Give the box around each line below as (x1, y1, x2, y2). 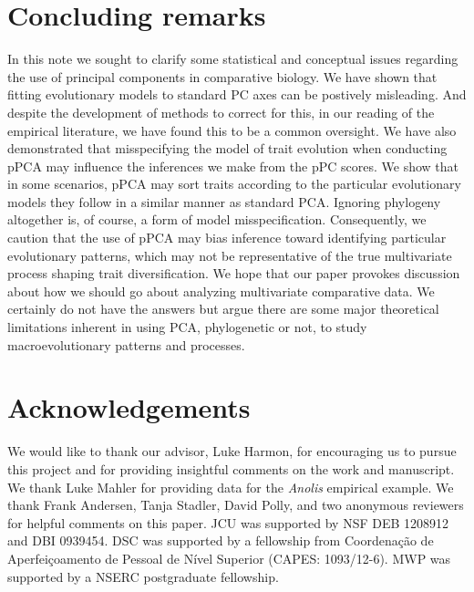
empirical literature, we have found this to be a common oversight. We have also (7, 120, 457, 140)
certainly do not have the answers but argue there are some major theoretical (7, 299, 439, 318)
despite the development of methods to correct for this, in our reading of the (7, 102, 435, 121)
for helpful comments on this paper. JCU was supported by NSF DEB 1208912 (7, 513, 449, 532)
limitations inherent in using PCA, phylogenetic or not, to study (7, 317, 367, 337)
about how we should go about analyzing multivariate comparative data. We (7, 281, 435, 300)
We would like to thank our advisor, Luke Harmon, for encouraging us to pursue (7, 441, 457, 461)
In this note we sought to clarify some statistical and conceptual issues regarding (7, 49, 459, 68)
